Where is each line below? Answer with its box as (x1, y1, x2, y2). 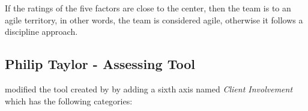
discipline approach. (5, 25, 78, 38)
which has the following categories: (5, 94, 133, 107)
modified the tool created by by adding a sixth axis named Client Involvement (5, 82, 293, 95)
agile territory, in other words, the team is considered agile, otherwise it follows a (5, 13, 303, 26)
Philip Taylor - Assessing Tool (5, 55, 195, 73)
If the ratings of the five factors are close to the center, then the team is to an (5, 2, 291, 14)
